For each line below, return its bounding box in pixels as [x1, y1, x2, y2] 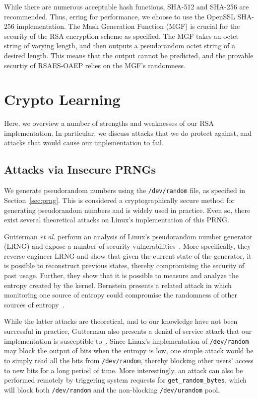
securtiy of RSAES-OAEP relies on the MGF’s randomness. [4, 60, 186, 70]
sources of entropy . [4, 299, 64, 309]
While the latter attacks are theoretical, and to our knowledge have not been [4, 316, 238, 326]
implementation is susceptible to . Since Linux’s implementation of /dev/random [4, 335, 249, 346]
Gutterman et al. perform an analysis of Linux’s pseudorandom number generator [4, 231, 253, 241]
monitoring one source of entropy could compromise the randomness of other [4, 290, 237, 300]
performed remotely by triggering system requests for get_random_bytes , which [4, 375, 247, 385]
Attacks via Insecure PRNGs [4, 162, 156, 177]
